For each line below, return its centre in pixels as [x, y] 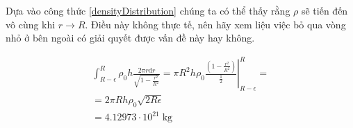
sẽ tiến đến [325, 10]
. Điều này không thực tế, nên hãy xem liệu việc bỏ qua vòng [215, 24]
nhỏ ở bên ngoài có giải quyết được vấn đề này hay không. [130, 38]
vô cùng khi [31, 24]
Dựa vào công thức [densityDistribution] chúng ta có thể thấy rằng [148, 10]
